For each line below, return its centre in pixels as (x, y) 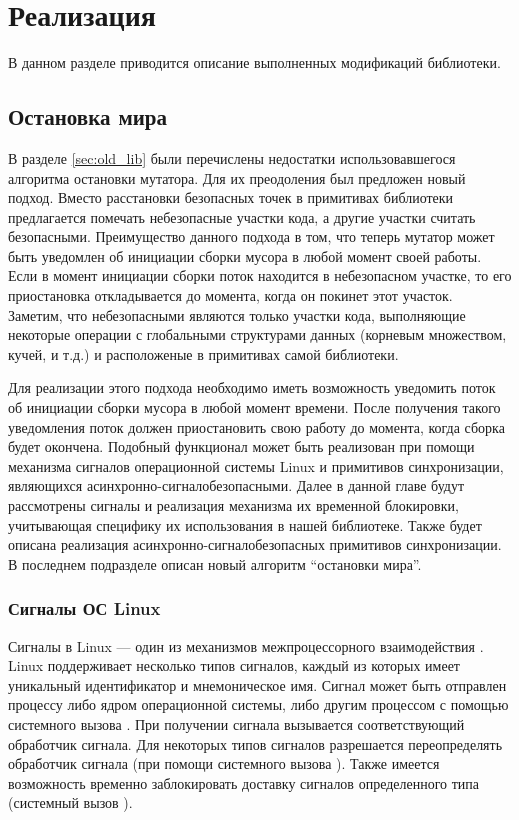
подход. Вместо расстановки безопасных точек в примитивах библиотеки (231, 197)
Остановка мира (88, 116)
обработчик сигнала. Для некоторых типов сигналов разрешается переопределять (255, 743)
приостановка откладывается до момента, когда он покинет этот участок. (230, 295)
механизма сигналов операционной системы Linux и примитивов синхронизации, (256, 465)
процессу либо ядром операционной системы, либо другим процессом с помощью (258, 704)
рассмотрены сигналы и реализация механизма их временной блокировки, (233, 505)
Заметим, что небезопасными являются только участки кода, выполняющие (237, 314)
